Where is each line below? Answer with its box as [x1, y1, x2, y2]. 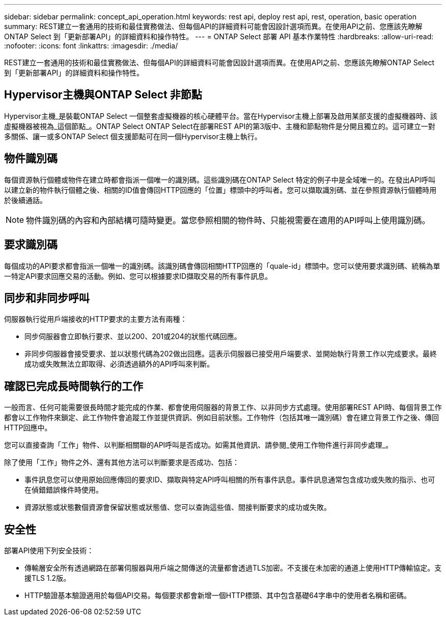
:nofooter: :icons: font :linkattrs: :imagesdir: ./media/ [4, 41, 178, 50]
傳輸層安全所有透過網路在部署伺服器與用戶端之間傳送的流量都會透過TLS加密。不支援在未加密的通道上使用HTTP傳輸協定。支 [24, 563, 442, 573]
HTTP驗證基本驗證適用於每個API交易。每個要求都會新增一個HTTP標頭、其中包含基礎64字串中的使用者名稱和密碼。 [24, 591, 411, 600]
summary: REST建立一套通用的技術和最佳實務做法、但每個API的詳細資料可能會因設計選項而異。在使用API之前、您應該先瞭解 [4, 22, 423, 31]
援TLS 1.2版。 [24, 574, 71, 583]
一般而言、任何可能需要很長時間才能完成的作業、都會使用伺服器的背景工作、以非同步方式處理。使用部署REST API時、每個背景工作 [4, 403, 442, 412]
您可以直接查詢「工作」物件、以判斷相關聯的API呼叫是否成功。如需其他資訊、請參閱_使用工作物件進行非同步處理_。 [4, 441, 393, 450]
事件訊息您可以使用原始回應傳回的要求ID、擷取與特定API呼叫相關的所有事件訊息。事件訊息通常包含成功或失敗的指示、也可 [24, 475, 435, 484]
